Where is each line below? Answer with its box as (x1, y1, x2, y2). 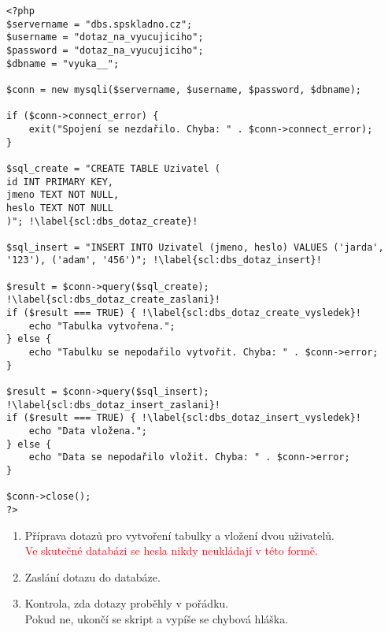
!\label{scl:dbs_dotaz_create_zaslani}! (6, 294, 221, 306)
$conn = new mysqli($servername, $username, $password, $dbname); (6, 84, 362, 95)
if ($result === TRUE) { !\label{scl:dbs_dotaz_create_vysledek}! (6, 307, 362, 319)
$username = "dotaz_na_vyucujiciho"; (6, 32, 204, 43)
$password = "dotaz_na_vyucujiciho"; (6, 44, 204, 56)
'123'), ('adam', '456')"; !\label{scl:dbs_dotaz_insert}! (6, 255, 322, 266)
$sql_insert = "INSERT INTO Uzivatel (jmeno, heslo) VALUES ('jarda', (6, 241, 384, 253)
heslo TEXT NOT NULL (6, 202, 114, 214)
